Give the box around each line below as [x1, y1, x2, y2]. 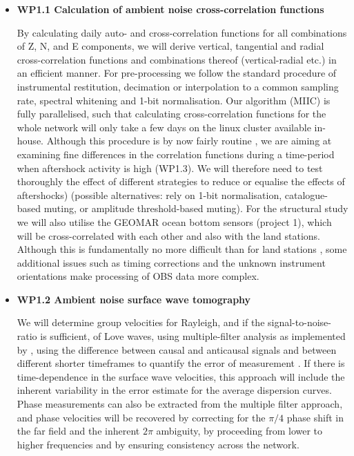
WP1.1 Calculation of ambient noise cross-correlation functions [17, 2, 324, 16]
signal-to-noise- [268, 315, 331, 330]
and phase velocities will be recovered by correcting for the [17, 410, 266, 424]
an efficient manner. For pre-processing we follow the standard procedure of [17, 66, 337, 80]
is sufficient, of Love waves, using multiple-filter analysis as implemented [40, 329, 346, 343]
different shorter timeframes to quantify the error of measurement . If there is [17, 356, 345, 370]
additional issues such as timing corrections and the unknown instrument [17, 255, 326, 269]
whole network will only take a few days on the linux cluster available [17, 120, 311, 134]
